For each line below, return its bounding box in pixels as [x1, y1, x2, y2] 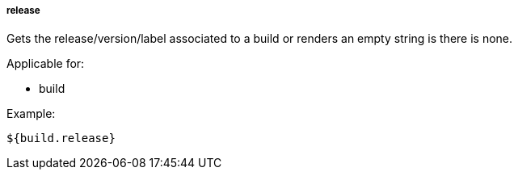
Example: [6, 107, 56, 121]
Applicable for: [6, 57, 85, 71]
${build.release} [6, 132, 116, 145]
